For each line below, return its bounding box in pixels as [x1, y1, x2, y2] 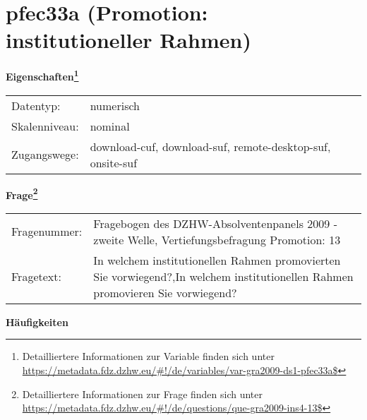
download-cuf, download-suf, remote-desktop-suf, [90, 138, 331, 155]
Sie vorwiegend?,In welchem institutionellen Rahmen [93, 268, 354, 284]
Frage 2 [6, 185, 38, 202]
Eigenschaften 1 [6, 67, 79, 83]
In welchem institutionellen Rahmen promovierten [93, 251, 341, 268]
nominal [90, 117, 130, 134]
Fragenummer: [11, 223, 83, 240]
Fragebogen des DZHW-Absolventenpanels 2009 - [93, 215, 337, 232]
